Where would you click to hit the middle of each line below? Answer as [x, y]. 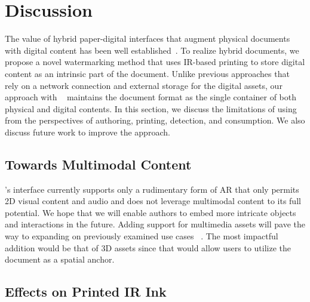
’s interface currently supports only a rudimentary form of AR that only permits [152, 189]
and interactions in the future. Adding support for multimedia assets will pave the [155, 224]
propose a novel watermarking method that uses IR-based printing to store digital [155, 62]
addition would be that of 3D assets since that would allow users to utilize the [148, 247]
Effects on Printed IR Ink [86, 292]
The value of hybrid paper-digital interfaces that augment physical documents [148, 38]
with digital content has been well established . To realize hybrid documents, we [152, 50]
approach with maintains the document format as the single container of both [151, 97]
